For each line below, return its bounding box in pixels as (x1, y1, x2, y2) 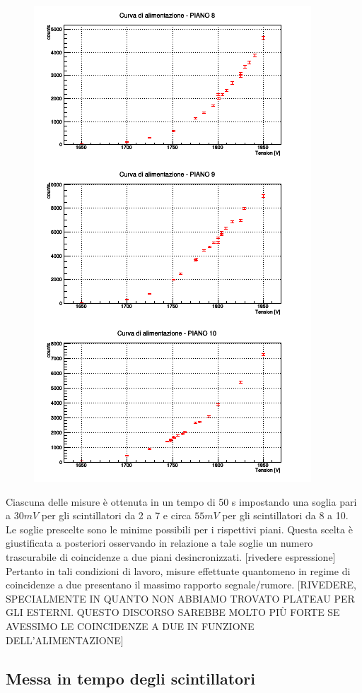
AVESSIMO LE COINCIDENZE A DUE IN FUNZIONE (6, 618, 255, 633)
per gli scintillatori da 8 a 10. (222, 508, 349, 523)
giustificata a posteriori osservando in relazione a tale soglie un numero (6, 535, 313, 550)
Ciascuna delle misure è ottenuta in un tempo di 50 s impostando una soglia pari (6, 494, 357, 509)
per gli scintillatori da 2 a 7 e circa (41, 508, 192, 523)
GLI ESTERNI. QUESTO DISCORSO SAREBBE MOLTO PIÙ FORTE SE (6, 605, 340, 620)
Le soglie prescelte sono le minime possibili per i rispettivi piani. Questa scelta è (6, 521, 353, 536)
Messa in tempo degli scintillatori (6, 667, 255, 689)
